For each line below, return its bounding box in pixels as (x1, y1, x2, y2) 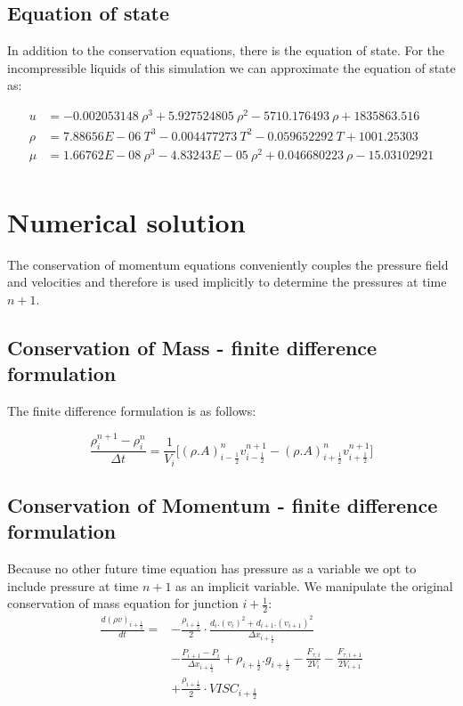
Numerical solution (7, 203, 246, 239)
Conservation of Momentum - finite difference (7, 491, 438, 518)
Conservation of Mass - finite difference (7, 334, 378, 361)
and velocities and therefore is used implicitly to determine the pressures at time (7, 272, 447, 291)
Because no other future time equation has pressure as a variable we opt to (7, 559, 417, 578)
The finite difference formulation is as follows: (7, 402, 256, 420)
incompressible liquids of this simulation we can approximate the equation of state (7, 58, 456, 77)
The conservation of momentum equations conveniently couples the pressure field (7, 255, 449, 273)
